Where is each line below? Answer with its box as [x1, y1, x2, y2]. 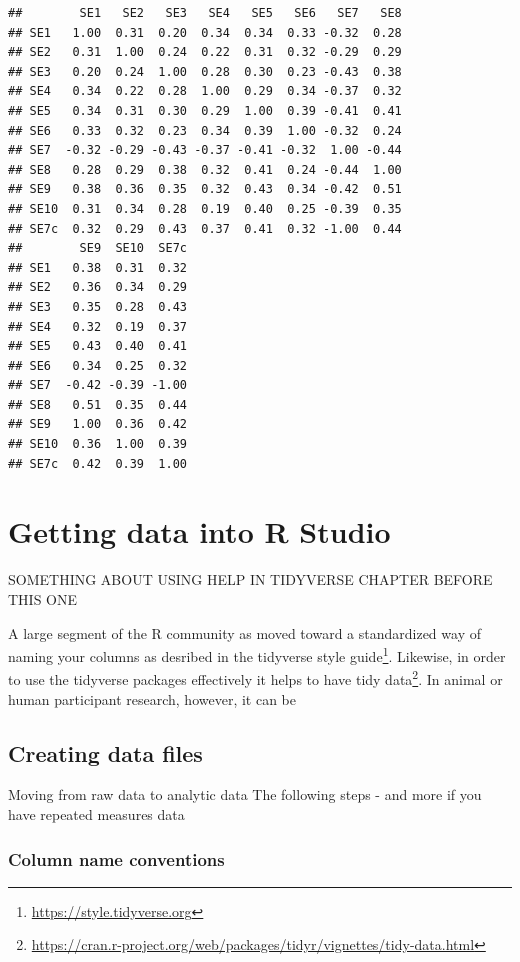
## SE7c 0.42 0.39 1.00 [8, 456, 187, 471]
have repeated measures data [8, 804, 185, 825]
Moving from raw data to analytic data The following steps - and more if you [8, 784, 482, 805]
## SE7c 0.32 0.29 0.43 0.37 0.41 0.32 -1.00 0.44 [8, 221, 402, 236]
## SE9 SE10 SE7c [8, 241, 187, 256]
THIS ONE [8, 588, 78, 609]
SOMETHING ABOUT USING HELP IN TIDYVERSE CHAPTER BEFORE [8, 569, 493, 590]
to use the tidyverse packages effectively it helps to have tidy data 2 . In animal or [8, 666, 503, 690]
